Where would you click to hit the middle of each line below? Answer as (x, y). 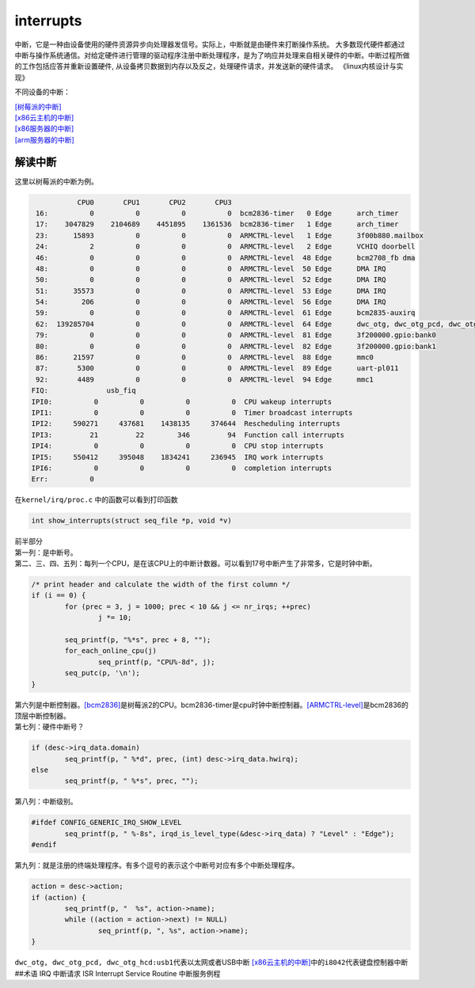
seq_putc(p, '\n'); (102, 673)
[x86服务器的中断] (44, 129)
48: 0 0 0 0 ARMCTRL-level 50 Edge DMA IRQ (211, 268)
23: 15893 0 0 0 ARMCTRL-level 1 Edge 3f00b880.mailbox (230, 235)
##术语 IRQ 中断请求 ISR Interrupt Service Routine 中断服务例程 (118, 973)
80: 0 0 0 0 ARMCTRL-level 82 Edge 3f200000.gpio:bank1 (236, 346)
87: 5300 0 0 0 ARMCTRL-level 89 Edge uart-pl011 (217, 369)
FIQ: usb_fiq (84, 391)
